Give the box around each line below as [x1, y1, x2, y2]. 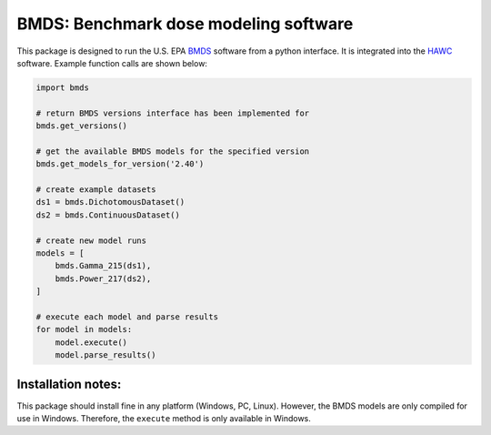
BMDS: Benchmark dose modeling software [16, 14, 354, 34]
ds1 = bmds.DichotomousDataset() [35, 197, 185, 207]
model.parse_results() [55, 350, 156, 360]
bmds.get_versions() [35, 121, 127, 131]
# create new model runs [35, 235, 147, 246]
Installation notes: [16, 376, 122, 391]
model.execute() [55, 337, 127, 348]
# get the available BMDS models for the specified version [35, 146, 310, 157]
